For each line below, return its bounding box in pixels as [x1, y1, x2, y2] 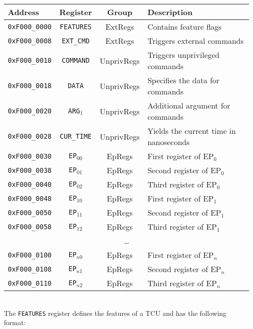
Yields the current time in [147, 125, 236, 136]
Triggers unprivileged [147, 49, 219, 60]
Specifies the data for [147, 74, 219, 86]
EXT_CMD [61, 37, 90, 45]
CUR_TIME [59, 132, 92, 140]
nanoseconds [147, 136, 190, 147]
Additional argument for [147, 100, 231, 111]
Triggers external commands [147, 35, 244, 46]
